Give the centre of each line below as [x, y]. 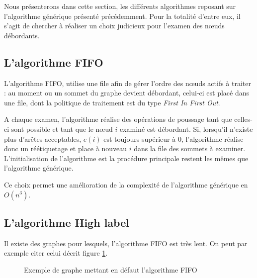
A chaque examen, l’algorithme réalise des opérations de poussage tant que [118, 119]
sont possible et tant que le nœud [62, 129]
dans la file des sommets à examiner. [190, 148]
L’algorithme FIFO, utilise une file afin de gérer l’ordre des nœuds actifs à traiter [128, 83]
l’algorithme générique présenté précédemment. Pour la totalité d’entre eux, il [122, 16]
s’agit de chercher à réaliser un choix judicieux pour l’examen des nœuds [114, 26]
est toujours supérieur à [140, 139]
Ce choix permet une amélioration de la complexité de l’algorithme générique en [126, 184]
